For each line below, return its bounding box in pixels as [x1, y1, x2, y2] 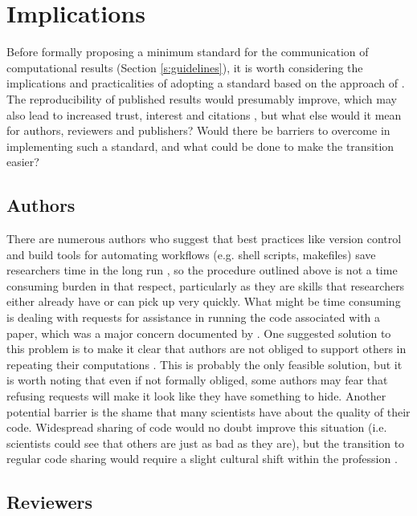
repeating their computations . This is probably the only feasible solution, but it [6, 356, 403, 372]
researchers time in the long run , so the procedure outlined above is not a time [6, 262, 398, 278]
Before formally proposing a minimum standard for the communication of [6, 43, 369, 60]
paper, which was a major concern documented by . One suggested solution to [6, 324, 391, 341]
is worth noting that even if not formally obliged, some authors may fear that [6, 372, 388, 388]
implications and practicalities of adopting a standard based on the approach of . [6, 75, 405, 91]
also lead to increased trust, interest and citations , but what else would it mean [6, 106, 402, 123]
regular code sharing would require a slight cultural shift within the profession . [6, 450, 398, 467]
